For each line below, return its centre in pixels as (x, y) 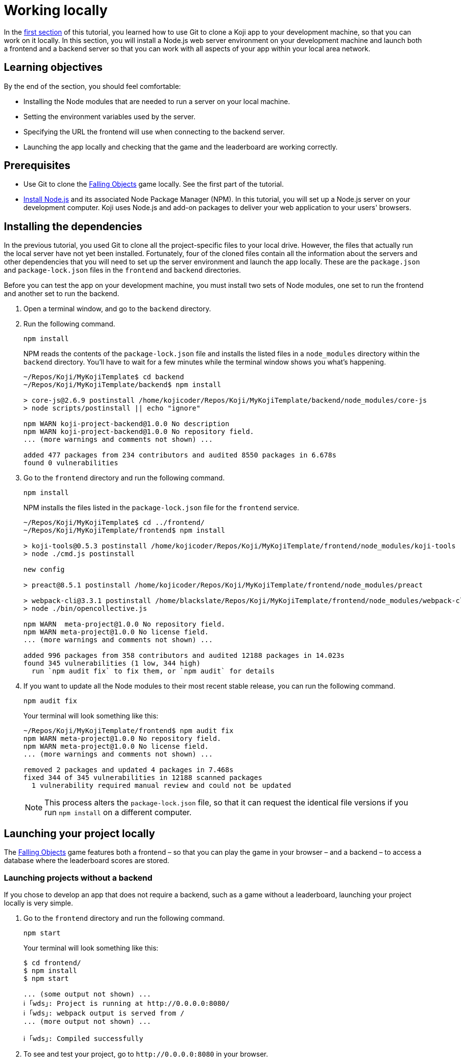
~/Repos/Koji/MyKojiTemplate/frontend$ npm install (125, 531)
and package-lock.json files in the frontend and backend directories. (123, 270)
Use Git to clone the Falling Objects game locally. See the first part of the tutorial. (154, 184)
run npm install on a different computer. (118, 813)
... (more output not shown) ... (87, 1021)
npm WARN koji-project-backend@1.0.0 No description (126, 424)
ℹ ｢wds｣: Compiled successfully (84, 1038)
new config (44, 570)
